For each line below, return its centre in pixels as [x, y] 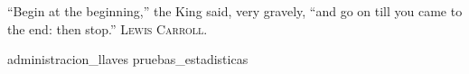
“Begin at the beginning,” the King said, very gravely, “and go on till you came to [235, 11]
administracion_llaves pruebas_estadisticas [128, 59]
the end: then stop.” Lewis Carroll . [108, 28]
